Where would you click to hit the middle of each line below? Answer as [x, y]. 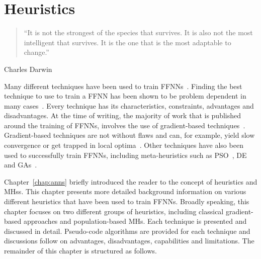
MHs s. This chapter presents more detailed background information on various [125, 191]
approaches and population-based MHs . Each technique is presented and [135, 221]
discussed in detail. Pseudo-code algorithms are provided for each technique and [127, 231]
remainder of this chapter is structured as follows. [80, 250]
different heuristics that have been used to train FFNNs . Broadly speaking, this [127, 201]
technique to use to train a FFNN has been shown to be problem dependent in [125, 96]
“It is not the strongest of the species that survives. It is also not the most [138, 32]
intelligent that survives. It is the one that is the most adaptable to [127, 42]
